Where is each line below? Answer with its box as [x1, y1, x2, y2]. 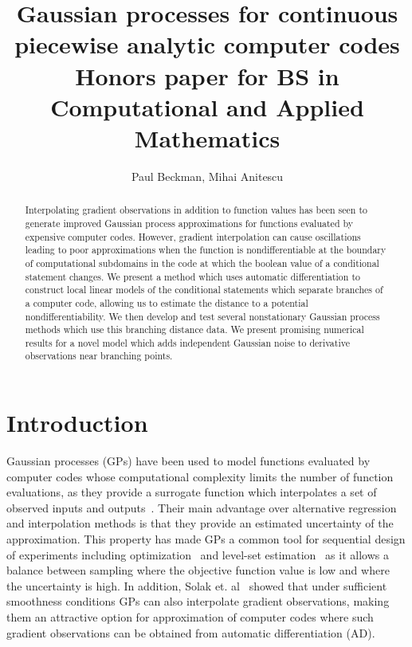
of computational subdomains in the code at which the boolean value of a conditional [25, 256, 379, 269]
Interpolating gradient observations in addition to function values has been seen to [25, 203, 367, 217]
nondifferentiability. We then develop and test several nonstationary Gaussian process [25, 309, 380, 323]
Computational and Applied [50, 90, 364, 123]
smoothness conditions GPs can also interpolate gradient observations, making [6, 593, 390, 610]
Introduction [6, 406, 148, 439]
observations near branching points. [25, 349, 173, 363]
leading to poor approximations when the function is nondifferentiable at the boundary [25, 243, 386, 257]
